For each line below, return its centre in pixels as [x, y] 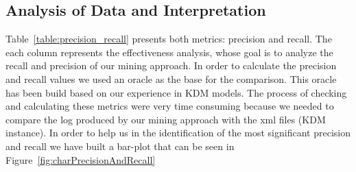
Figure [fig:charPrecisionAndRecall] [81, 159]
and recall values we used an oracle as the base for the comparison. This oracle [171, 78]
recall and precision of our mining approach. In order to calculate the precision [171, 65]
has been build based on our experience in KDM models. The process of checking [176, 92]
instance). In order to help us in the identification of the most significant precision [178, 133]
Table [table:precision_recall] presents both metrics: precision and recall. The [169, 39]
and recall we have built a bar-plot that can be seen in [120, 146]
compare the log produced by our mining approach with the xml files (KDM [166, 119]
